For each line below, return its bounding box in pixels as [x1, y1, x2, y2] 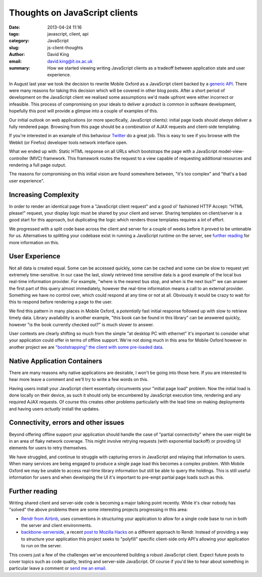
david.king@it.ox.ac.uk [47, 58, 93, 64]
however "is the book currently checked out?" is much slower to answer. [9, 322, 154, 327]
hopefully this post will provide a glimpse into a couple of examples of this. [9, 108, 159, 114]
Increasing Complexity [9, 190, 80, 199]
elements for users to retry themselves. [9, 445, 88, 451]
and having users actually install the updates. [9, 406, 100, 412]
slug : [9, 44, 19, 51]
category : [9, 38, 30, 44]
